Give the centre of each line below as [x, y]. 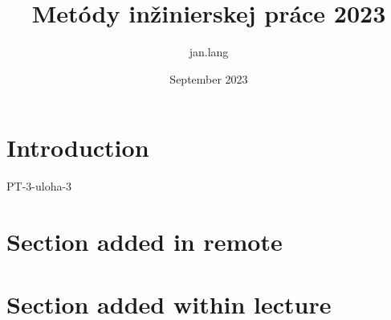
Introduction [78, 148]
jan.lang [209, 52]
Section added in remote [145, 242]
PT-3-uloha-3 [39, 186]
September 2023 [209, 78]
